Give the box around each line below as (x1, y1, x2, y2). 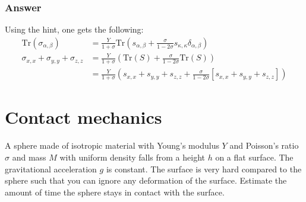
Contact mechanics (5, 105, 162, 129)
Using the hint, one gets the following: (5, 23, 144, 36)
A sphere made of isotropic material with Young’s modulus (5, 139, 219, 152)
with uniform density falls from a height (59, 150, 205, 163)
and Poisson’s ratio (229, 139, 299, 152)
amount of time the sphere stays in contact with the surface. (5, 185, 225, 198)
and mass (12, 150, 46, 163)
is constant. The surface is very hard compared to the (106, 162, 302, 175)
